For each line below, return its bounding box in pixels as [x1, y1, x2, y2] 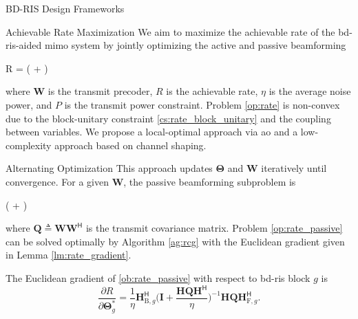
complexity [6, 137, 52, 152]
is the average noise [268, 84, 351, 98]
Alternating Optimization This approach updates [6, 161, 213, 175]
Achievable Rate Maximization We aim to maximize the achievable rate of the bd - [6, 24, 352, 38]
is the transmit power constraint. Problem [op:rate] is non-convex [64, 97, 340, 111]
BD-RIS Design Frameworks [6, 1, 125, 15]
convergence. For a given [6, 174, 109, 188]
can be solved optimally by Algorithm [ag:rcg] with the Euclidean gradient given [6, 234, 345, 248]
